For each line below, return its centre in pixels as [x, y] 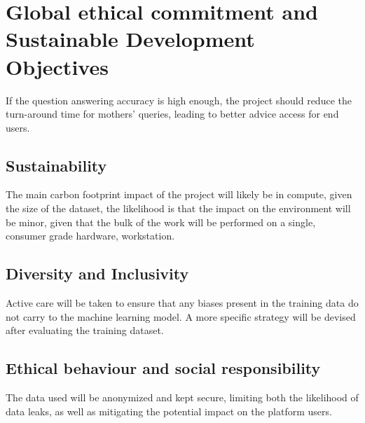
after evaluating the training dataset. [85, 330]
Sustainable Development [130, 39]
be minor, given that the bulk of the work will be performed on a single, [161, 222]
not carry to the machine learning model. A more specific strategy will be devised [181, 316]
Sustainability [56, 165]
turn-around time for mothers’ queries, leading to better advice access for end [172, 114]
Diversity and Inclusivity [97, 273]
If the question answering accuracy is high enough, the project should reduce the [179, 100]
